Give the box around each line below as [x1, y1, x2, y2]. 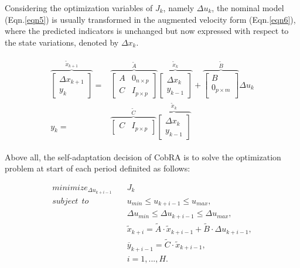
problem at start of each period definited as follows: [5, 162, 190, 174]
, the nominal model [212, 2, 284, 13]
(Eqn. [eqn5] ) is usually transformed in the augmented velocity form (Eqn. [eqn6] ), [5, 13, 296, 25]
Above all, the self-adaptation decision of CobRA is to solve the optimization [5, 150, 281, 163]
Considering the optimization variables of [5, 2, 153, 13]
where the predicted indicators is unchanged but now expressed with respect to [5, 25, 289, 37]
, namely [163, 2, 195, 13]
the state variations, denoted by [5, 36, 119, 48]
